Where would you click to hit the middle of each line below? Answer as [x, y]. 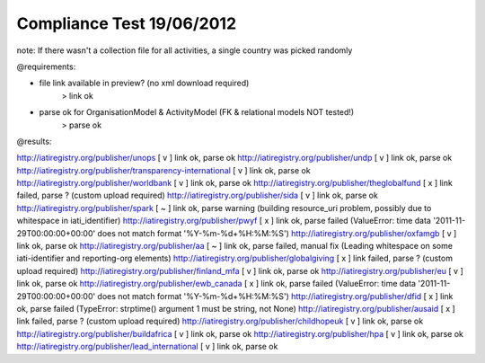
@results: [34, 141]
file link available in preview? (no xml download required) [144, 83]
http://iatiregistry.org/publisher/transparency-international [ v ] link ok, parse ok [163, 170]
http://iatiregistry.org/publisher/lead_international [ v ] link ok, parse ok [147, 347]
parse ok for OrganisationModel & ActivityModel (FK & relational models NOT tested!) [197, 112]
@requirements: [46, 66]
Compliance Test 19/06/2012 [127, 23]
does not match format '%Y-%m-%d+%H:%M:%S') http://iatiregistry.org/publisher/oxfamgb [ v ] [277, 233]
